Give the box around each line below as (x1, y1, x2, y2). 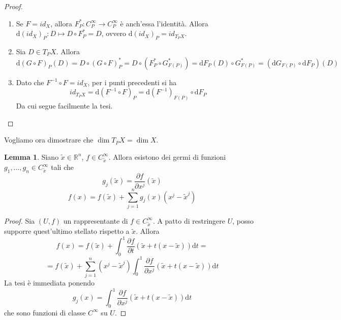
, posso (232, 215, 254, 226)
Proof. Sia (4, 215, 35, 226)
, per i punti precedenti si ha (87, 77, 177, 87)
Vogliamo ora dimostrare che (4, 134, 94, 145)
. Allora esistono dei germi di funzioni (108, 151, 226, 162)
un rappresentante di (63, 215, 128, 226)
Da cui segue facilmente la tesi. (16, 100, 113, 111)
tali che (51, 162, 74, 172)
